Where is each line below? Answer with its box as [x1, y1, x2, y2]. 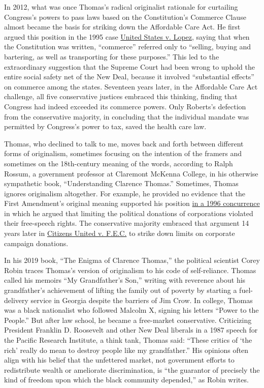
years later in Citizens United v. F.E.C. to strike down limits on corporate [4, 228, 235, 238]
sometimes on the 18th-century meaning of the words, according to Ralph [4, 158, 233, 168]
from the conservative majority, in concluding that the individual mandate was [4, 111, 249, 122]
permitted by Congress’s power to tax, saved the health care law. [4, 121, 207, 132]
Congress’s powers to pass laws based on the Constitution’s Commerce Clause [4, 11, 246, 22]
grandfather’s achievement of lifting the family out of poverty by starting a [4, 285, 237, 295]
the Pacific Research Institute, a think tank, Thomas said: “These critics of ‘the [4, 335, 252, 345]
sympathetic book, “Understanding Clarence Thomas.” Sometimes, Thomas [4, 178, 239, 189]
